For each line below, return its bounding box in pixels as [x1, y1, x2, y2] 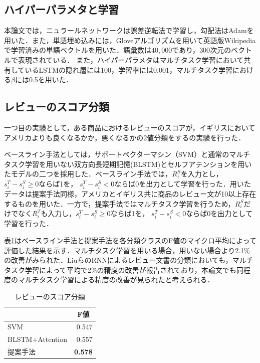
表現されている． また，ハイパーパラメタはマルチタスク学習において [18, 54, 244, 65]
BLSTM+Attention [8, 334, 68, 344]
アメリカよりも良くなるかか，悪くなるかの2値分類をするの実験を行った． [4, 132, 245, 142]
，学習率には [111, 64, 154, 75]
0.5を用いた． [29, 74, 73, 85]
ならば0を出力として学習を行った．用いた [114, 178, 251, 189]
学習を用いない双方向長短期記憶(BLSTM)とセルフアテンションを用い [25, 158, 252, 169]
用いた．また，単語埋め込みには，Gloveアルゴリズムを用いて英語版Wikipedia [4, 35, 256, 45]
